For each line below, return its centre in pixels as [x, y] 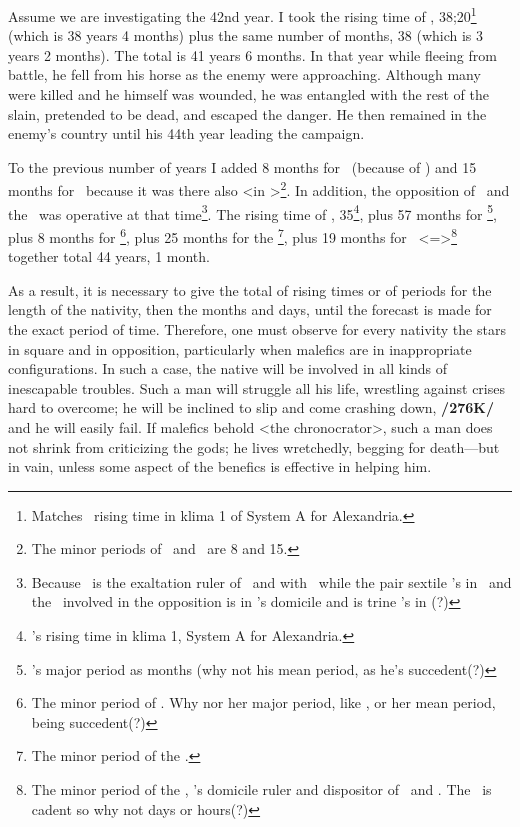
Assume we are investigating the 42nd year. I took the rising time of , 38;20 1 [242, 14]
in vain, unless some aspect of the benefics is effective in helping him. [220, 466]
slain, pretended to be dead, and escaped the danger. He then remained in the [247, 113]
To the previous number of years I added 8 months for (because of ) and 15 [242, 166]
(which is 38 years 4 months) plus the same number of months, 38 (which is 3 [246, 35]
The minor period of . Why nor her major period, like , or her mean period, [263, 702]
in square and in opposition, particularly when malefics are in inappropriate [240, 348]
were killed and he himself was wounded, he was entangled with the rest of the [249, 94]
